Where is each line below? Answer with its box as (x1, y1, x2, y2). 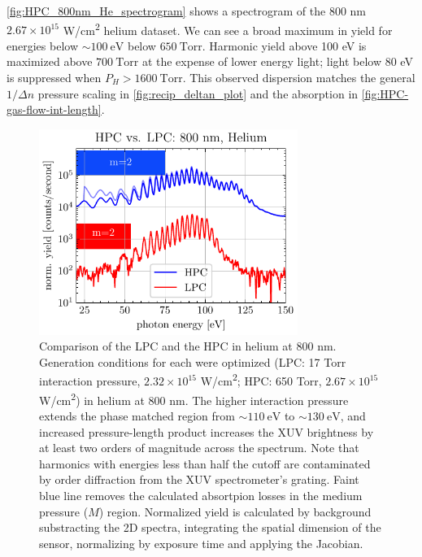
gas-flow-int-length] (7, 101, 102, 118)
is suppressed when (7, 69, 102, 86)
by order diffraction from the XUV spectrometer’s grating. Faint (39, 471, 359, 488)
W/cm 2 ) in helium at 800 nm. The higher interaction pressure (39, 389, 349, 408)
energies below (7, 37, 78, 54)
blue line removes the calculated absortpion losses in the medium (39, 486, 363, 503)
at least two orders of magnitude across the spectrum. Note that (39, 439, 359, 456)
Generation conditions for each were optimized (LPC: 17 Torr (39, 353, 346, 370)
